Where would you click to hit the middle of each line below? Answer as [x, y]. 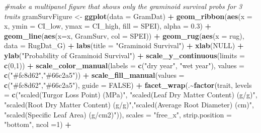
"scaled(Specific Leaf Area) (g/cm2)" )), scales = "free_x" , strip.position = [118, 114]
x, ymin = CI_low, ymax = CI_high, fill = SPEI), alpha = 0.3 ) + [108, 26]
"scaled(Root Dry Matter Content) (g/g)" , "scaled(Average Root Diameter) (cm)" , [129, 104]
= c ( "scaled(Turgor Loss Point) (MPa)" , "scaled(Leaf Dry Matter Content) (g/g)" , [131, 95]
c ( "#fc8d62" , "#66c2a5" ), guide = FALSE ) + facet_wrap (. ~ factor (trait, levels [128, 85]
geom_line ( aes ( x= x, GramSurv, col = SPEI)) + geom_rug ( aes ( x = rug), [124, 35]
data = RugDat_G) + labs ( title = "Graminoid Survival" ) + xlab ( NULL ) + [124, 45]
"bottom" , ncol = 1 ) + [38, 124]
